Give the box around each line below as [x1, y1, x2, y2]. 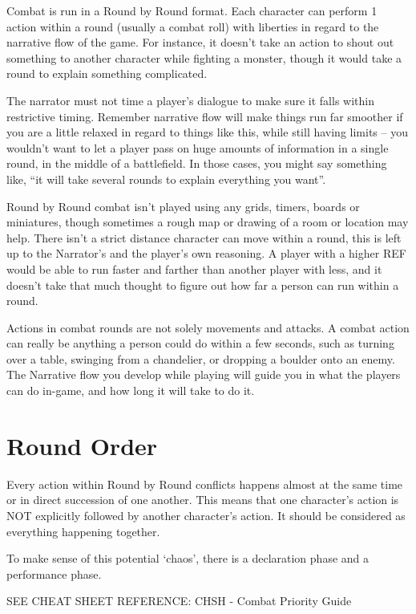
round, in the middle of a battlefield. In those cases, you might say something [6, 155, 387, 172]
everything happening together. [6, 523, 160, 539]
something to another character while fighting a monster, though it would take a [6, 49, 402, 66]
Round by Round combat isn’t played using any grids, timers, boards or [6, 197, 360, 214]
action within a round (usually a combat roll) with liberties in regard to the [6, 18, 379, 35]
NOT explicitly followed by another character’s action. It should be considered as [6, 506, 406, 523]
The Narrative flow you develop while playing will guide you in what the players [6, 366, 401, 383]
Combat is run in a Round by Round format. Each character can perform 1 [6, 2, 378, 18]
